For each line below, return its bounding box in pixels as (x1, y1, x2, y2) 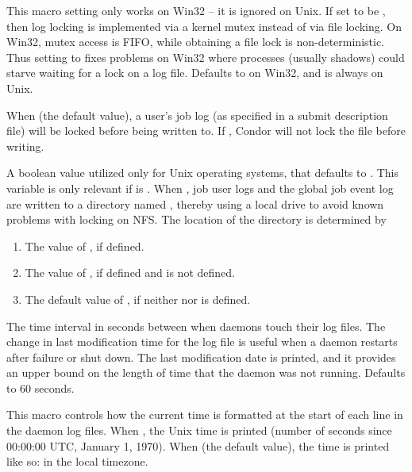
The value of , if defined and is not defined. (25, 264, 235, 281)
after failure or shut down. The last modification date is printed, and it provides (6, 348, 396, 365)
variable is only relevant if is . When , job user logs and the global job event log (6, 179, 394, 196)
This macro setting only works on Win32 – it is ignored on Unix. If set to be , (6, 2, 386, 18)
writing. (6, 137, 44, 154)
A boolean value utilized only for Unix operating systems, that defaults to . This (6, 164, 399, 181)
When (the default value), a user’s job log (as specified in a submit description (6, 106, 388, 123)
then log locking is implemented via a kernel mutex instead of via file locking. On (6, 17, 402, 34)
